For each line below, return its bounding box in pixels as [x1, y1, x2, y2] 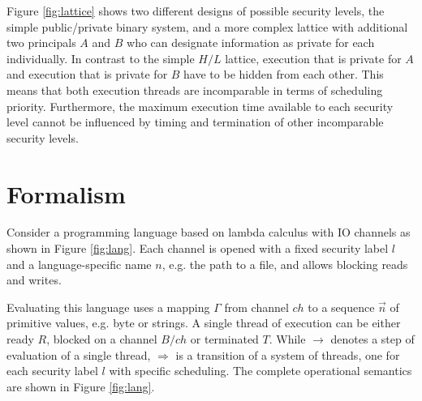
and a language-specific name [6, 255, 152, 272]
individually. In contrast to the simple [6, 49, 195, 66]
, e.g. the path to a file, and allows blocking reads [161, 255, 408, 272]
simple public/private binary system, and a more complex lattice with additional [6, 18, 408, 35]
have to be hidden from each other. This [183, 66, 384, 83]
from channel [224, 298, 289, 315]
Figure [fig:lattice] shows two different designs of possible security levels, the [6, 2, 385, 19]
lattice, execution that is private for [225, 49, 402, 66]
